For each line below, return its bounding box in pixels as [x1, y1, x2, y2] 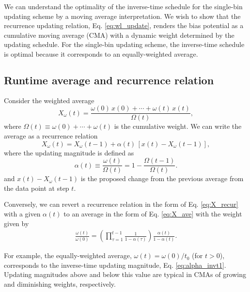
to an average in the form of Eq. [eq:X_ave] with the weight [63, 209, 242, 219]
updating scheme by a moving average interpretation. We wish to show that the [4, 11, 241, 21]
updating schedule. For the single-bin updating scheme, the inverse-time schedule [4, 39, 245, 49]
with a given [4, 209, 41, 219]
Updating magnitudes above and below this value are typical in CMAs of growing [4, 269, 247, 279]
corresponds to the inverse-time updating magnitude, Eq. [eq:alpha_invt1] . [4, 260, 226, 270]
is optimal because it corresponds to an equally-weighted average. [4, 48, 198, 59]
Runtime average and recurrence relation [4, 72, 214, 87]
